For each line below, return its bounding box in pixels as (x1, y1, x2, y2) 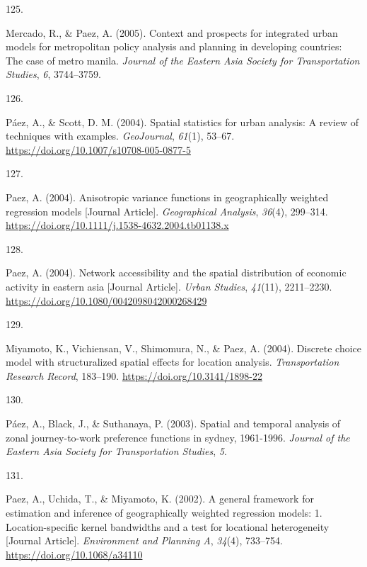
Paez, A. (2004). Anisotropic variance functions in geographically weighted (6, 189, 329, 204)
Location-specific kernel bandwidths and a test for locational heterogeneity (6, 519, 330, 534)
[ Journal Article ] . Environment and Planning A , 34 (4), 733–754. (6, 533, 283, 548)
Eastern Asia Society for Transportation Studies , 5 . (6, 444, 227, 459)
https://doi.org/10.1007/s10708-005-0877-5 (6, 142, 191, 157)
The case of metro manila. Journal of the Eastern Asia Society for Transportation (6, 52, 360, 67)
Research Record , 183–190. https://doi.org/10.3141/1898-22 (6, 368, 262, 383)
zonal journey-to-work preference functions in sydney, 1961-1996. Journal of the (6, 430, 350, 444)
